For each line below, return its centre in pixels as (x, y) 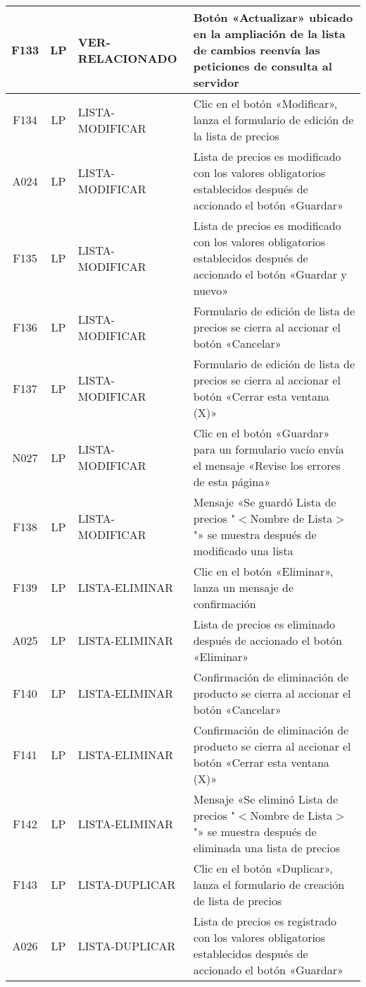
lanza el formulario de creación (269, 884)
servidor (216, 82)
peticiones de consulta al (263, 66)
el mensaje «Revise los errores (267, 465)
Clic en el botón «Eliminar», (263, 571)
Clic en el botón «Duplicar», (263, 868)
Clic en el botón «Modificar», (265, 103)
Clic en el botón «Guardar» (261, 433)
